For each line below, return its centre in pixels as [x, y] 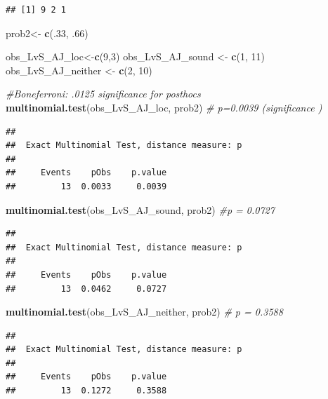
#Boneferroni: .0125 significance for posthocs [103, 94]
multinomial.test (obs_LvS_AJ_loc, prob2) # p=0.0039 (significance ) [164, 107]
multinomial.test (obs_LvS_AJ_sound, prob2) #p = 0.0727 [140, 209]
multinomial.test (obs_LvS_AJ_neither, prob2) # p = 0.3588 [144, 312]
